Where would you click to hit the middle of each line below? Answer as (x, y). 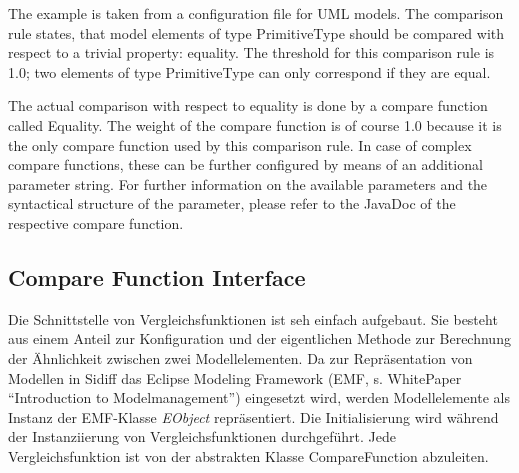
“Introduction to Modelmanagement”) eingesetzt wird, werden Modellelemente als (259, 397)
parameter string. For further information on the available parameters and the (248, 183)
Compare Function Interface (157, 276)
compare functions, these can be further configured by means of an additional (245, 164)
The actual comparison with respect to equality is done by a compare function (248, 105)
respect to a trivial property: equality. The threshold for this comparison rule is (251, 52)
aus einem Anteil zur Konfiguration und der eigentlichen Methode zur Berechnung (259, 338)
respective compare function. (96, 222)
